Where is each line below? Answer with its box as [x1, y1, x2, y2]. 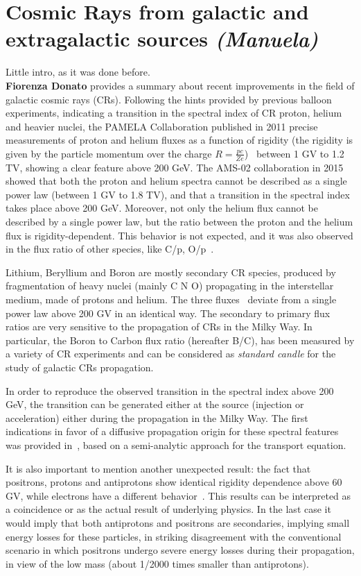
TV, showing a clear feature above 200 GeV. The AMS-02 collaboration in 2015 [6, 160, 344, 174]
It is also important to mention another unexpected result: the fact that [6, 461, 311, 475]
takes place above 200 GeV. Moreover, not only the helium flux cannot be [6, 201, 318, 215]
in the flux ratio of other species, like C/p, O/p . [6, 242, 214, 256]
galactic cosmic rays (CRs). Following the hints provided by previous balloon [6, 92, 332, 106]
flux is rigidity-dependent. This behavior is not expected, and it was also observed [6, 228, 353, 242]
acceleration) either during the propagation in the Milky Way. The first [6, 410, 308, 425]
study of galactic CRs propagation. [6, 360, 154, 375]
